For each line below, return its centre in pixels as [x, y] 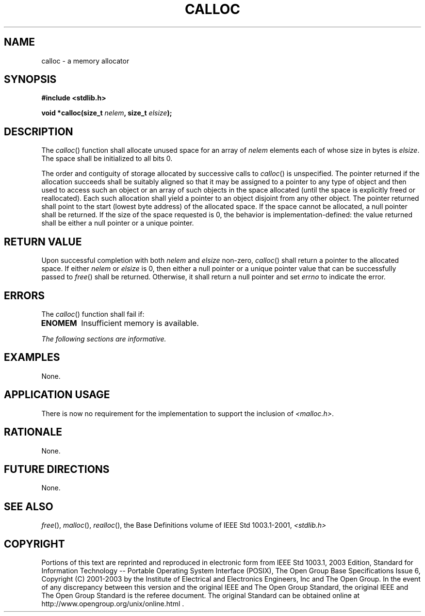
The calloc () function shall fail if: [93, 314]
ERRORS [25, 295]
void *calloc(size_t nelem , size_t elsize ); [107, 113]
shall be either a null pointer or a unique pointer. [118, 223]
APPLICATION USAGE [57, 395]
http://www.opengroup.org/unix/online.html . [113, 604]
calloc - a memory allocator [85, 61]
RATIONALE [33, 432]
